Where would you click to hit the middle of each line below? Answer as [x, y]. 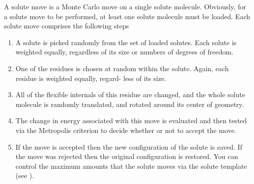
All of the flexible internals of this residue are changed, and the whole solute [130, 94]
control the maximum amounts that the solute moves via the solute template [131, 166]
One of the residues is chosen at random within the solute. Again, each [122, 68]
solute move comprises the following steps [67, 26]
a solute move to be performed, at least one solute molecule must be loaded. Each [127, 16]
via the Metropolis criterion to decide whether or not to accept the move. [126, 130]
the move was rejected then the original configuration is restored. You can [127, 156]
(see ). [25, 175]
